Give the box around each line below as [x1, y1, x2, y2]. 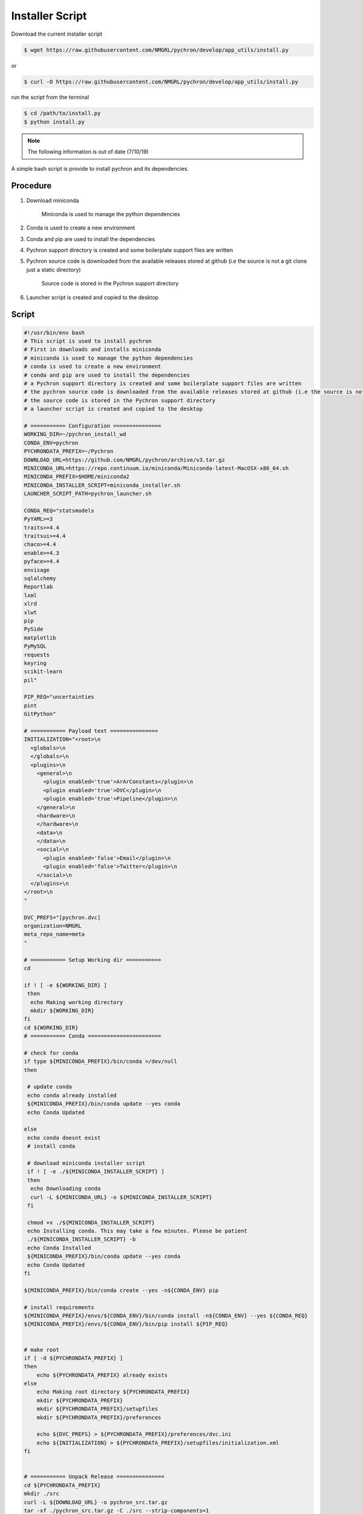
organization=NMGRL [24, 922, 82, 929]
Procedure [11, 180, 52, 191]
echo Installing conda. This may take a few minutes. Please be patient [27, 1228, 247, 1235]
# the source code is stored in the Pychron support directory [24, 397, 216, 404]
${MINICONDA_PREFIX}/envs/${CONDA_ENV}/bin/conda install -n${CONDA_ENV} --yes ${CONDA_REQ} [24, 1312, 308, 1319]
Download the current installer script [11, 30, 103, 38]
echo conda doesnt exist [27, 1134, 101, 1141]
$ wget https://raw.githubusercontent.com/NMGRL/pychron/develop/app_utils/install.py [24, 46, 289, 53]
